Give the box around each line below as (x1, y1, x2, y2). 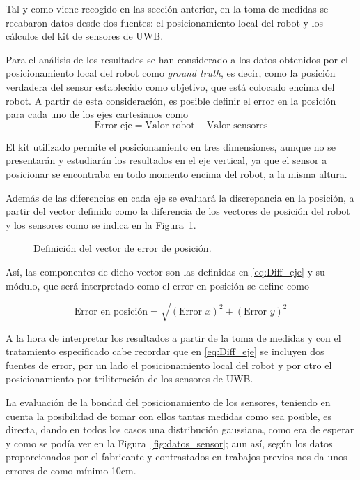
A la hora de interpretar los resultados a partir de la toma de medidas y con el (6, 330, 341, 345)
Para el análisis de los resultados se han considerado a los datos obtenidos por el (6, 52, 348, 66)
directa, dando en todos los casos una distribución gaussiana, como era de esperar (6, 422, 354, 437)
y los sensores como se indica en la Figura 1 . (6, 217, 196, 232)
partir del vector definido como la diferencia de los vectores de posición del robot (6, 204, 350, 218)
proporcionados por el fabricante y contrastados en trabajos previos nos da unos (6, 449, 347, 464)
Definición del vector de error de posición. (33, 241, 212, 255)
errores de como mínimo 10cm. (6, 463, 136, 477)
